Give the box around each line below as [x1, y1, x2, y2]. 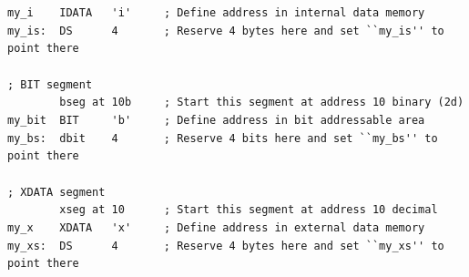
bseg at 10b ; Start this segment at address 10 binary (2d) [59, 96, 464, 109]
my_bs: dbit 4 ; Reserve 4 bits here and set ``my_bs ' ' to [7, 131, 438, 145]
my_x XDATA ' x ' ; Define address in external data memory [7, 221, 425, 234]
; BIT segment [7, 77, 93, 91]
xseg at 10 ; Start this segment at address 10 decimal [59, 203, 438, 217]
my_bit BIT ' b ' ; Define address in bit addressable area [7, 113, 425, 127]
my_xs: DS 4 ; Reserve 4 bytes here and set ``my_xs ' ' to [7, 239, 444, 252]
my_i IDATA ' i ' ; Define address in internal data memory [7, 6, 425, 19]
